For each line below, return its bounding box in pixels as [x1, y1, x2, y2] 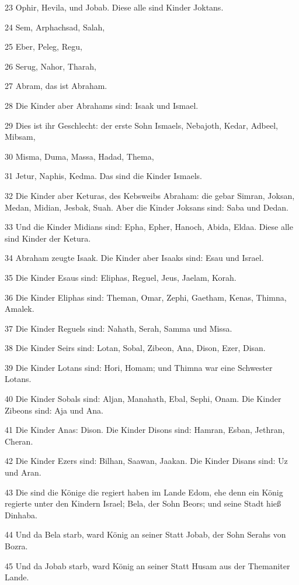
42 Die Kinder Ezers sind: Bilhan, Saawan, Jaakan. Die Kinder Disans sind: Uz [5, 455, 288, 467]
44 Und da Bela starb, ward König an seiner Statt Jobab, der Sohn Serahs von [5, 528, 286, 541]
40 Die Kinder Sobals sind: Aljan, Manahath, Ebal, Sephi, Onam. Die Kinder [5, 393, 281, 405]
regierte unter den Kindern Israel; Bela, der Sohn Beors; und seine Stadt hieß [5, 497, 281, 510]
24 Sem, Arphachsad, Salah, [5, 20, 105, 33]
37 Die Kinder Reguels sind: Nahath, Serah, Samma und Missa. [5, 322, 232, 334]
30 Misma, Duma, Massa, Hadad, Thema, [5, 150, 154, 162]
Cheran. [5, 435, 33, 447]
